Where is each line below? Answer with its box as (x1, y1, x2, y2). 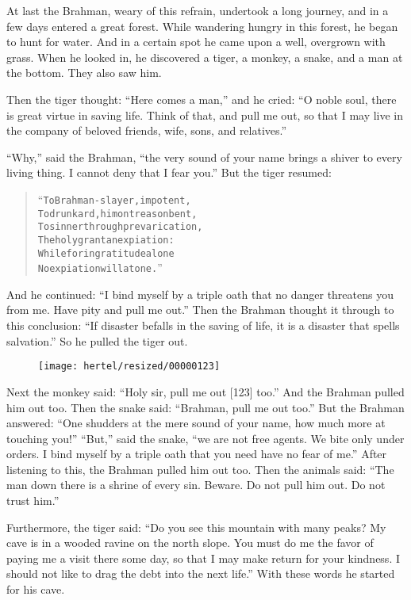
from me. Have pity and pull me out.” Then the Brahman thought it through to (6, 301, 394, 318)
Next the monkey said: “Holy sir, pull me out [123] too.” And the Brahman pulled (6, 383, 405, 399)
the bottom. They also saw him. (6, 64, 162, 81)
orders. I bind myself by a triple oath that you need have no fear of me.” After (6, 445, 387, 462)
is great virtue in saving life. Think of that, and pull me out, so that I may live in (6, 106, 404, 123)
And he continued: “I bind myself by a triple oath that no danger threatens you (6, 285, 394, 302)
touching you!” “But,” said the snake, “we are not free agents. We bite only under (6, 430, 405, 446)
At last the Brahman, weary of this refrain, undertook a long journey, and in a (6, 2, 389, 18)
